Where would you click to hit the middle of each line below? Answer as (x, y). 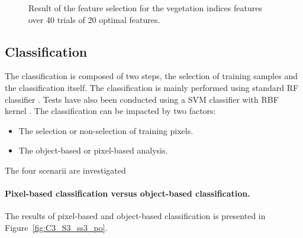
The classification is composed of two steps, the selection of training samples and (151, 76)
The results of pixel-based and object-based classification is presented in (135, 216)
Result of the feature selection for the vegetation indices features (145, 8)
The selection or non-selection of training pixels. (106, 130)
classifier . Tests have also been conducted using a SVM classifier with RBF (142, 99)
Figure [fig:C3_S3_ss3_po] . (56, 227)
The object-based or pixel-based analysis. (93, 150)
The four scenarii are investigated (65, 170)
